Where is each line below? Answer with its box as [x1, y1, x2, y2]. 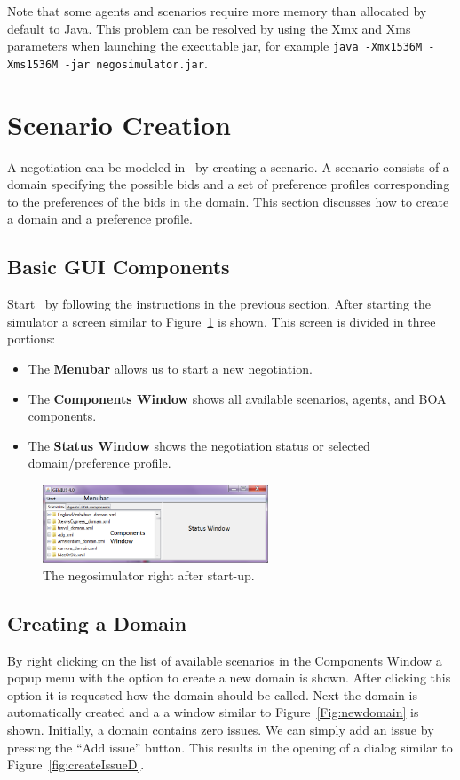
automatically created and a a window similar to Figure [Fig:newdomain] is [7, 703, 419, 721]
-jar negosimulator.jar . [64, 53, 208, 72]
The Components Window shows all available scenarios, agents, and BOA [28, 389, 447, 407]
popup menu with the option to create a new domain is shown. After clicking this [7, 668, 451, 687]
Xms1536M [7, 58, 59, 71]
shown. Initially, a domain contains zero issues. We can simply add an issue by [7, 720, 434, 738]
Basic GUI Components [7, 253, 230, 280]
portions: [7, 329, 56, 348]
